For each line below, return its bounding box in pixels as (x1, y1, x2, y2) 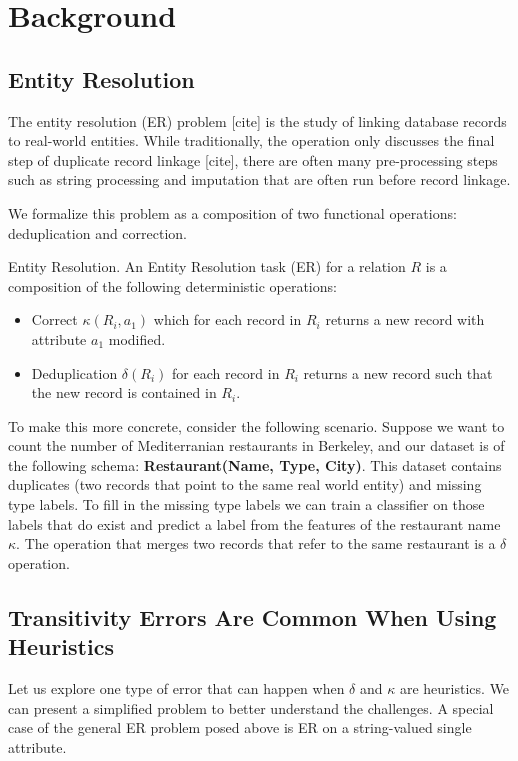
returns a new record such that (303, 362, 493, 383)
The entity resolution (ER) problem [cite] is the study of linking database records (8, 110, 507, 131)
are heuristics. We (399, 678, 510, 699)
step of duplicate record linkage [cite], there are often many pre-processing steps (8, 149, 498, 170)
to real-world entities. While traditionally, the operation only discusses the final (8, 130, 495, 151)
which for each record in (153, 309, 302, 330)
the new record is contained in (31, 382, 217, 403)
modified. (108, 328, 166, 349)
